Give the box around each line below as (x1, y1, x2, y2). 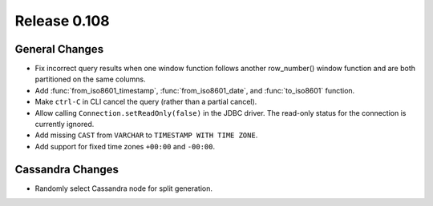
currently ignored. (34, 120, 95, 129)
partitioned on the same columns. (34, 74, 146, 84)
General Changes (14, 42, 104, 56)
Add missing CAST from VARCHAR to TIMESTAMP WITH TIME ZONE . (34, 130, 258, 140)
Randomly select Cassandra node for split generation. (34, 184, 212, 193)
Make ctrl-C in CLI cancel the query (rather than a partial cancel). (34, 97, 257, 107)
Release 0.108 (14, 12, 110, 30)
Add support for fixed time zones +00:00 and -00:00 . (34, 141, 216, 151)
